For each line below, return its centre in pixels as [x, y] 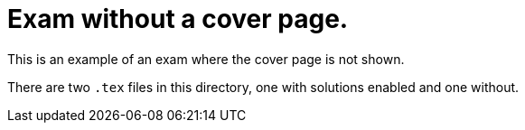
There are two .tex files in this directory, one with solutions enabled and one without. [263, 87]
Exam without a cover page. [178, 19]
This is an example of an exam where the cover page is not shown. [206, 59]
